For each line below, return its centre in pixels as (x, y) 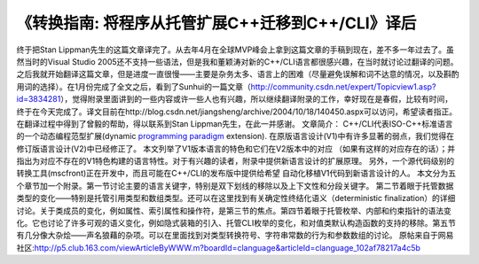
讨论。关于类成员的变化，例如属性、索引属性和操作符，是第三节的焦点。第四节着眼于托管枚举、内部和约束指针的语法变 (234, 210)
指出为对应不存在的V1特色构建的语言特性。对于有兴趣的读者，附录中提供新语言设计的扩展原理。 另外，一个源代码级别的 (236, 161)
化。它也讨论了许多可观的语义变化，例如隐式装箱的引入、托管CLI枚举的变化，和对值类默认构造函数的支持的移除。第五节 (236, 223)
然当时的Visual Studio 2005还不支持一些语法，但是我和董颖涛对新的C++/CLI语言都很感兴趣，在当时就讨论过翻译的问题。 (237, 61)
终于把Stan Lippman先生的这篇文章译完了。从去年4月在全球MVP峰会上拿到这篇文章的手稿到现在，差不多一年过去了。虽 (235, 50)
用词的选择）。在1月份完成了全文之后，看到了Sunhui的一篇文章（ (134, 86)
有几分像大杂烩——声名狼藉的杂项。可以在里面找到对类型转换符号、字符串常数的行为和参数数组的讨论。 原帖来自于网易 (235, 236)
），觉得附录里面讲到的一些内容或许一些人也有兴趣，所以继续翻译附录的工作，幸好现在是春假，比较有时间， (257, 99)
